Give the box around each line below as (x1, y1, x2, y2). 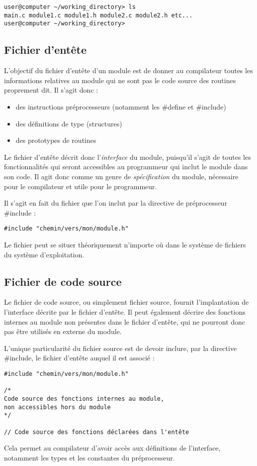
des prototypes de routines (15, 135, 96, 145)
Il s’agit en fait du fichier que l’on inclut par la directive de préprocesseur (4, 198, 227, 208)
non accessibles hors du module (4, 403, 111, 411)
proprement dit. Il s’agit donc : (4, 85, 98, 95)
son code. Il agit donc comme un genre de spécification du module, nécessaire (4, 171, 239, 181)
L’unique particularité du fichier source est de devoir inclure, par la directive (4, 343, 237, 353)
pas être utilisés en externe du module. (4, 326, 122, 337)
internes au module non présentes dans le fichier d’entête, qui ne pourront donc (4, 316, 246, 327)
